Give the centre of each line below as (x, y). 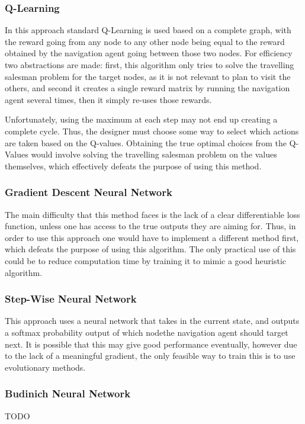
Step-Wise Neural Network (71, 299)
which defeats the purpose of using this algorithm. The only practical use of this (150, 249)
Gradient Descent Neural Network (89, 192)
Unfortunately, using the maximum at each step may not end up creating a (141, 119)
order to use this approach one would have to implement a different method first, (152, 237)
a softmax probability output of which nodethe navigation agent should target (147, 332)
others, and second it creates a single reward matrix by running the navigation (147, 88)
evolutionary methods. (45, 367)
